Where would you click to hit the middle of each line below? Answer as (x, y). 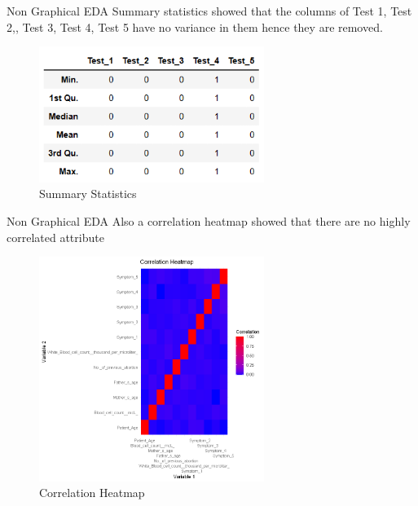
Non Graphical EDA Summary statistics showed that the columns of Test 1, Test (209, 11)
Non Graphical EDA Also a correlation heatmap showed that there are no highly (209, 220)
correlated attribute (55, 237)
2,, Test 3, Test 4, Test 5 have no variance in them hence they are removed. (195, 26)
